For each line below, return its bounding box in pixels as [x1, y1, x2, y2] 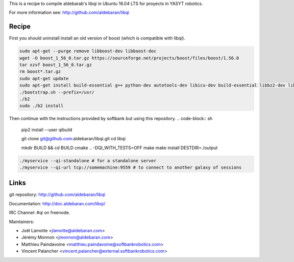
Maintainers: [9, 218, 34, 224]
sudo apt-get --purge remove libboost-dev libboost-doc [19, 48, 157, 54]
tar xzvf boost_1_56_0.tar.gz [19, 62, 92, 68]
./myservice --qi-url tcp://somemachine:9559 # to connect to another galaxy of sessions [19, 164, 242, 170]
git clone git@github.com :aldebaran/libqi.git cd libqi [21, 136, 126, 142]
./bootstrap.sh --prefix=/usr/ [19, 89, 95, 95]
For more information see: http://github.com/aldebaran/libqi [9, 10, 129, 16]
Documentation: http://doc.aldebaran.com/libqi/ [9, 200, 105, 206]
